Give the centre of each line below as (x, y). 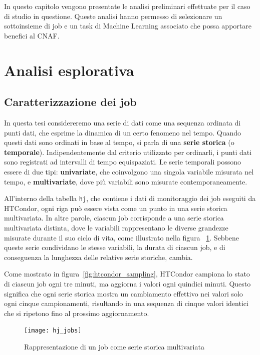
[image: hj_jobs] (53, 331)
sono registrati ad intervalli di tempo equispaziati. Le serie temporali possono (122, 162)
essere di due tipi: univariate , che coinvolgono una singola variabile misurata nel (129, 171)
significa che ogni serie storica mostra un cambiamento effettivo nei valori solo (123, 293)
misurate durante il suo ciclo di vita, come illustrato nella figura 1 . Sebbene (122, 237)
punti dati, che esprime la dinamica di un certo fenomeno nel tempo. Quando (123, 132)
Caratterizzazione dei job (70, 102)
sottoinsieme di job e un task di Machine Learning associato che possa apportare (128, 26)
